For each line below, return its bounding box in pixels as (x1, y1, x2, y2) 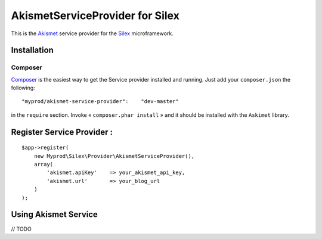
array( (33, 161, 54, 168)
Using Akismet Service (11, 209, 98, 220)
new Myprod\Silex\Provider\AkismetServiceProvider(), (33, 153, 195, 159)
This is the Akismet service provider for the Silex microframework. (11, 30, 174, 37)
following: (11, 84, 35, 92)
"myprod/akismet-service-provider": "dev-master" (21, 98, 179, 105)
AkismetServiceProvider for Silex (11, 9, 180, 22)
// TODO (11, 225, 32, 232)
